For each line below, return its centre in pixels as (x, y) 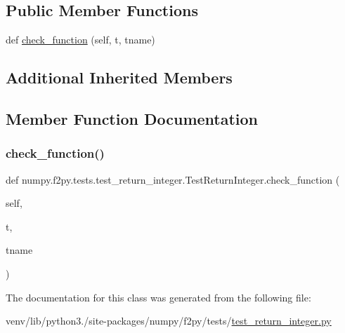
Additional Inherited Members (119, 77)
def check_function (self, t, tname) (80, 40)
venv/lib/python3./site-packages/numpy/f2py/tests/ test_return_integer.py (169, 321)
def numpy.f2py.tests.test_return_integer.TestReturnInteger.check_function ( (173, 179)
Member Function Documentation (132, 118)
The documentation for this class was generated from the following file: (158, 297)
